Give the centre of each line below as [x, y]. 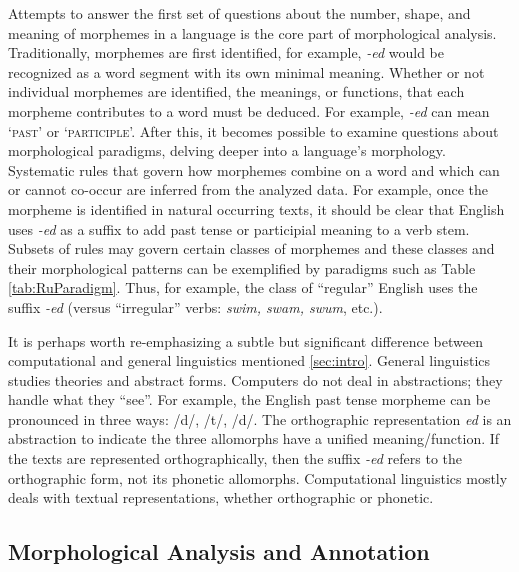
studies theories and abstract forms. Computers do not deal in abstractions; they [255, 379]
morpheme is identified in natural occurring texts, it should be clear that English [256, 208]
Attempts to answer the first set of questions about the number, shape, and [239, 13]
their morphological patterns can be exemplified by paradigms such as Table [242, 267]
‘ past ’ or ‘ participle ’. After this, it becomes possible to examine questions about [253, 130]
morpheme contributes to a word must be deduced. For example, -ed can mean [249, 110]
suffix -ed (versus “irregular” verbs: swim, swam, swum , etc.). [195, 306]
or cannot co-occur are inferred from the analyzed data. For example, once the [248, 189]
